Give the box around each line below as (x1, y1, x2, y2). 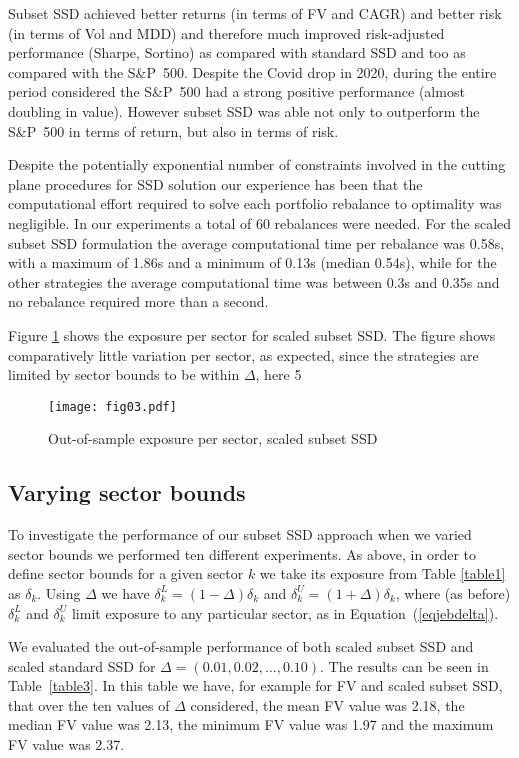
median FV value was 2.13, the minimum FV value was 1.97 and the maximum (8, 714, 494, 735)
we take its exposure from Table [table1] (259, 563, 506, 584)
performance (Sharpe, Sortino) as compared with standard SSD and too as (8, 42, 466, 63)
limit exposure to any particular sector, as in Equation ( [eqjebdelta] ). (71, 602, 499, 623)
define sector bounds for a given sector (8, 563, 244, 584)
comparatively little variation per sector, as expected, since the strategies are (8, 344, 479, 365)
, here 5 (255, 364, 302, 385)
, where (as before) (395, 582, 511, 603)
